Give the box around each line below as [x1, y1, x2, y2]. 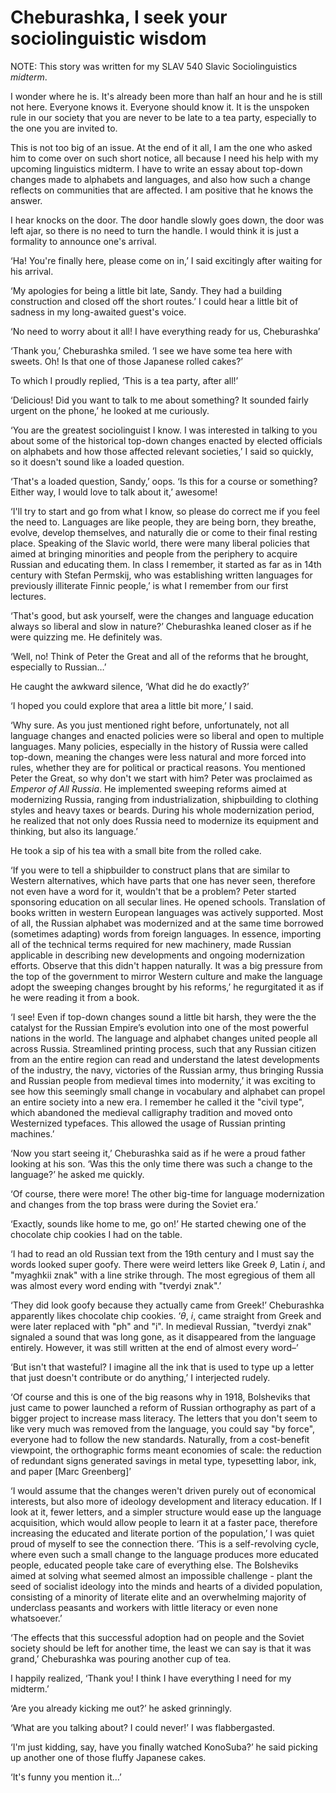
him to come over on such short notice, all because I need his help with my [10, 152, 319, 164]
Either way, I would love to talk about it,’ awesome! [10, 486, 218, 498]
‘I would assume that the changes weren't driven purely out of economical [10, 1484, 317, 1496]
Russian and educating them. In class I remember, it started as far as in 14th [10, 558, 322, 570]
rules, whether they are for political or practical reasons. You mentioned [10, 761, 306, 773]
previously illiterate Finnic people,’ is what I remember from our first [10, 579, 289, 591]
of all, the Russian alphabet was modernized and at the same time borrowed [10, 917, 324, 929]
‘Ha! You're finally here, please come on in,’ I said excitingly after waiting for [10, 254, 323, 266]
